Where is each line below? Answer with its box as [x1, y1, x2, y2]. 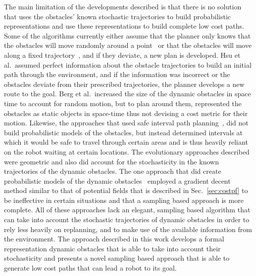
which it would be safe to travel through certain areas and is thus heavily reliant [4, 137, 248, 147]
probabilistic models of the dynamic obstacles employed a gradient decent [4, 175, 231, 186]
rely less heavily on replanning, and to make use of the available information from [4, 224, 252, 234]
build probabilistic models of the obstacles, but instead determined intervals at [4, 127, 243, 137]
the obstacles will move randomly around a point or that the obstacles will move [4, 40, 252, 50]
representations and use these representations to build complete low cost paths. [4, 21, 244, 31]
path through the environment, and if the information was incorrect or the [4, 69, 230, 79]
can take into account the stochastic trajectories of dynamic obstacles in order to [4, 214, 250, 225]
